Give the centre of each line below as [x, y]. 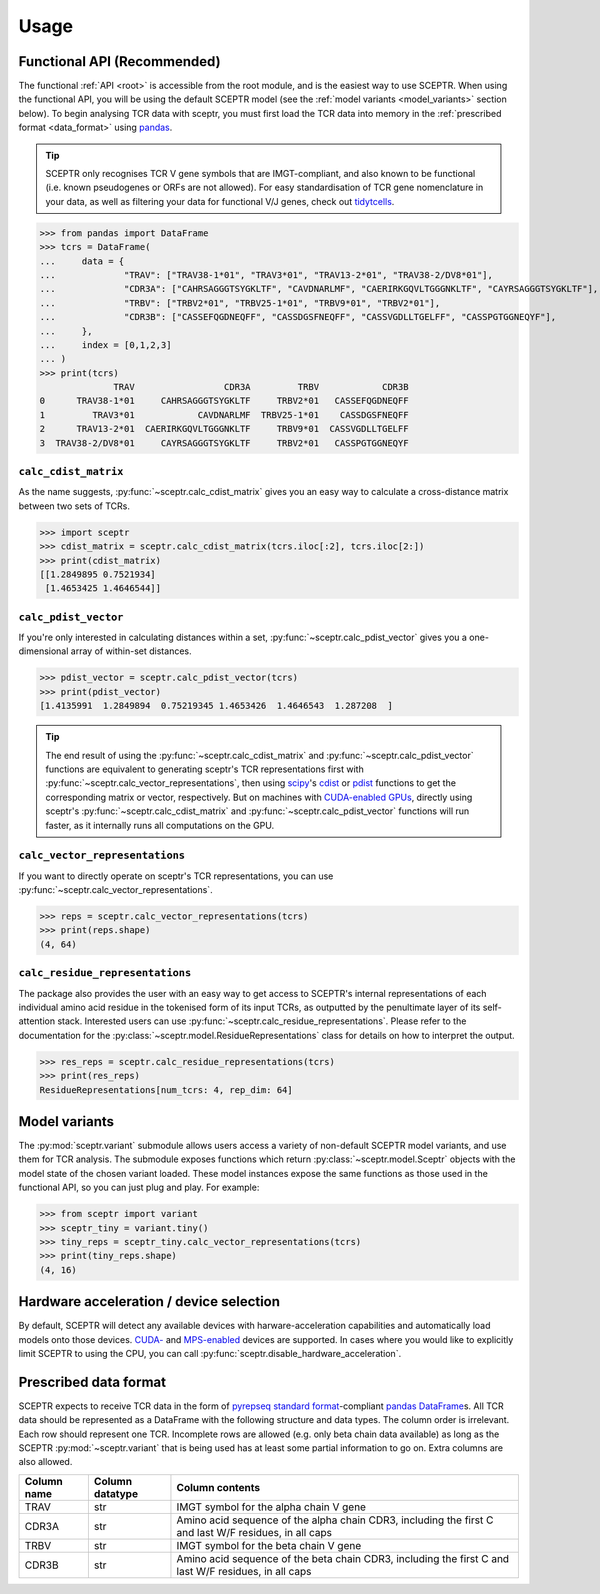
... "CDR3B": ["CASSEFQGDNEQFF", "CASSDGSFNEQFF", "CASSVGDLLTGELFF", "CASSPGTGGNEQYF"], [298, 317]
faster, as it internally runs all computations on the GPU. [160, 825]
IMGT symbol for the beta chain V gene [269, 1545]
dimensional [43, 651]
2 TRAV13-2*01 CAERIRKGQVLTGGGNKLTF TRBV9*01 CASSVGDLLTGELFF [224, 429]
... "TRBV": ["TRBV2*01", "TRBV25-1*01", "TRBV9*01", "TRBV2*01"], [240, 303]
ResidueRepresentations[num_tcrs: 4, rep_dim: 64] [166, 1089]
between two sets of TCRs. [74, 506]
